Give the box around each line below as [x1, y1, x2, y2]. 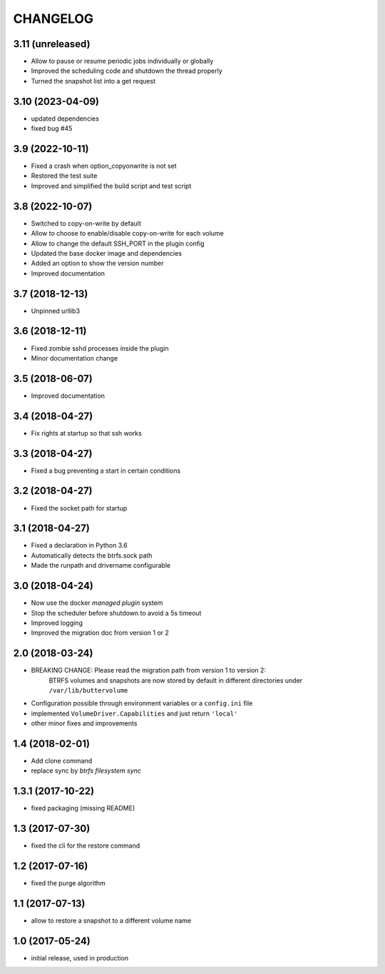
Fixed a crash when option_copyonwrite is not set [31, 161, 178, 171]
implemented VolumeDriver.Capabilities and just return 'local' [31, 709, 238, 718]
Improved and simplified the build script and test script [31, 181, 192, 190]
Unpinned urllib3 [31, 306, 81, 315]
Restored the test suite [31, 171, 98, 180]
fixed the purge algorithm [31, 879, 106, 888]
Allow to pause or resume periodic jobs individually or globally [31, 57, 214, 66]
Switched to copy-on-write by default [31, 219, 142, 228]
